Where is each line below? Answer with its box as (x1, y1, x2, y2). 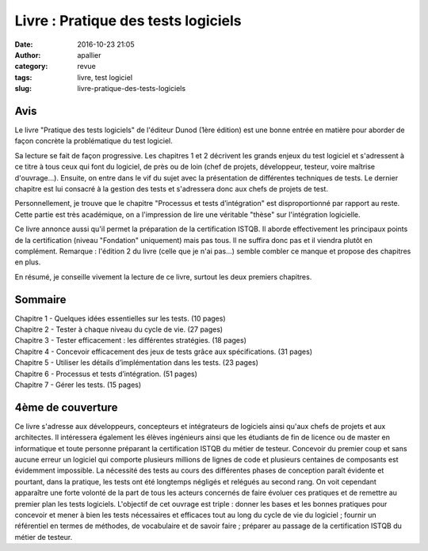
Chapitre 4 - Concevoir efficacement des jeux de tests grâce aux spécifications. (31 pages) (14, 347, 313, 356)
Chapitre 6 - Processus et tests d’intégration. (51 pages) (14, 369, 198, 378)
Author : (14, 50, 41, 59)
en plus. (14, 257, 41, 267)
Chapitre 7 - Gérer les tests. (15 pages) (14, 380, 142, 389)
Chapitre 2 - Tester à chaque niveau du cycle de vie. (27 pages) (14, 325, 224, 334)
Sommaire (14, 293, 67, 306)
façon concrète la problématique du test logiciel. (14, 136, 174, 146)
